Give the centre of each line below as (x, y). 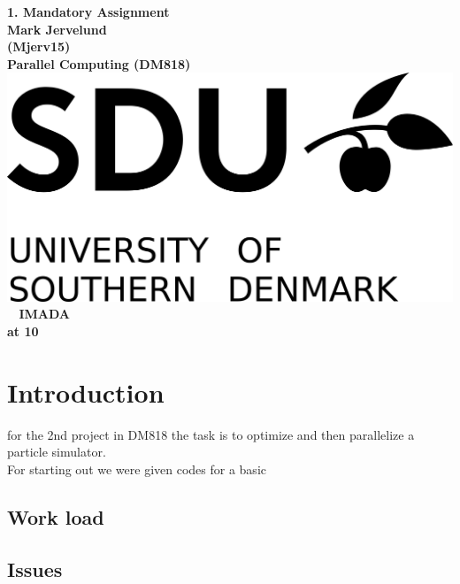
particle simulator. (57, 452)
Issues (35, 569)
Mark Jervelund (57, 29)
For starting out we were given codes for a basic (137, 469)
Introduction (86, 392)
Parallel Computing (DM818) (99, 63)
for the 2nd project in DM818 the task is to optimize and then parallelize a (211, 434)
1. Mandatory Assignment (88, 12)
